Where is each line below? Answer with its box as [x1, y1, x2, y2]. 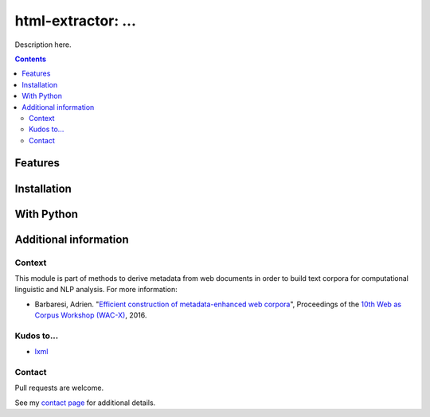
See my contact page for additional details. [14, 398, 156, 407]
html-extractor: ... [14, 12, 137, 29]
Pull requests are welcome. [14, 383, 104, 393]
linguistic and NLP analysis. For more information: [14, 285, 178, 294]
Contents [14, 54, 47, 64]
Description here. [14, 40, 72, 49]
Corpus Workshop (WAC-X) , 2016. [34, 310, 147, 320]
